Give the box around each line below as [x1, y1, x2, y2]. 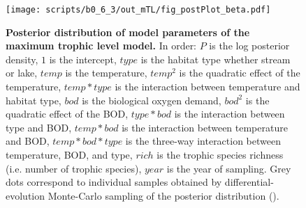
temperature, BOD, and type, [6, 147, 133, 161]
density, [6, 51, 38, 66]
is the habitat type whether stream [140, 51, 291, 66]
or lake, [6, 65, 38, 80]
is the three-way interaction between [125, 134, 281, 148]
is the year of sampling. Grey [166, 161, 291, 175]
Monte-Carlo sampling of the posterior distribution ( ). [48, 188, 279, 202]
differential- [224, 175, 274, 189]
